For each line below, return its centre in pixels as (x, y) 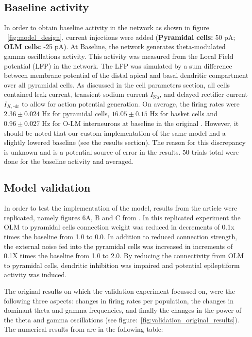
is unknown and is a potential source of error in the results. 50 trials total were (121, 151)
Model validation (47, 187)
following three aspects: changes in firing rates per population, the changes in (119, 300)
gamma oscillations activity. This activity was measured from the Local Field (119, 56)
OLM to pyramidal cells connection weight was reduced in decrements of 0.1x (119, 227)
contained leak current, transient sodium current (76, 94)
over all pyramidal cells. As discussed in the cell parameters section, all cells (117, 84)
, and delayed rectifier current (203, 94)
